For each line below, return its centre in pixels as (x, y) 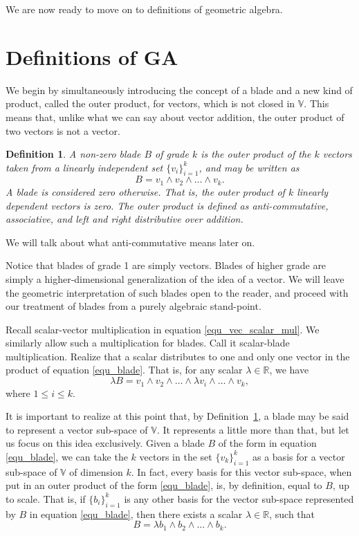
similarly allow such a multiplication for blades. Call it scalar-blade (148, 343)
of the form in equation (267, 443)
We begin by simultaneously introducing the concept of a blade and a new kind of (179, 90)
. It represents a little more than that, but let (253, 429)
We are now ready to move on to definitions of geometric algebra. (144, 9)
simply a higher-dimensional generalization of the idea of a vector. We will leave (175, 278)
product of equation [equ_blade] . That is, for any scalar (124, 370)
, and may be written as (249, 167)
